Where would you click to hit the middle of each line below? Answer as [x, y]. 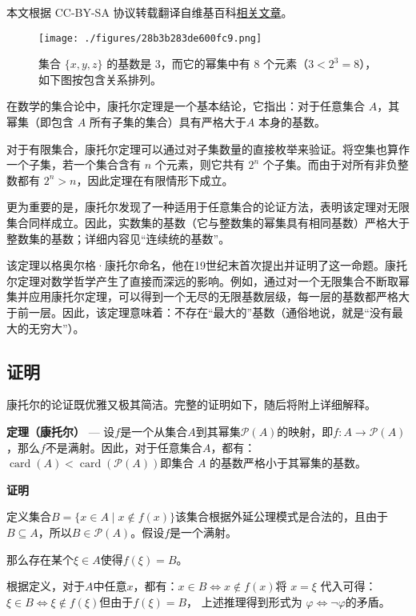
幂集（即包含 [40, 122]
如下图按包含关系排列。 [100, 79]
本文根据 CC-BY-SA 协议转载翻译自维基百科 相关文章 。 [150, 12]
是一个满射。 [204, 532]
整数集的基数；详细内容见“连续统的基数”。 [118, 238]
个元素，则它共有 [200, 164]
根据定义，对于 [46, 586]
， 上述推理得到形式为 [244, 601]
